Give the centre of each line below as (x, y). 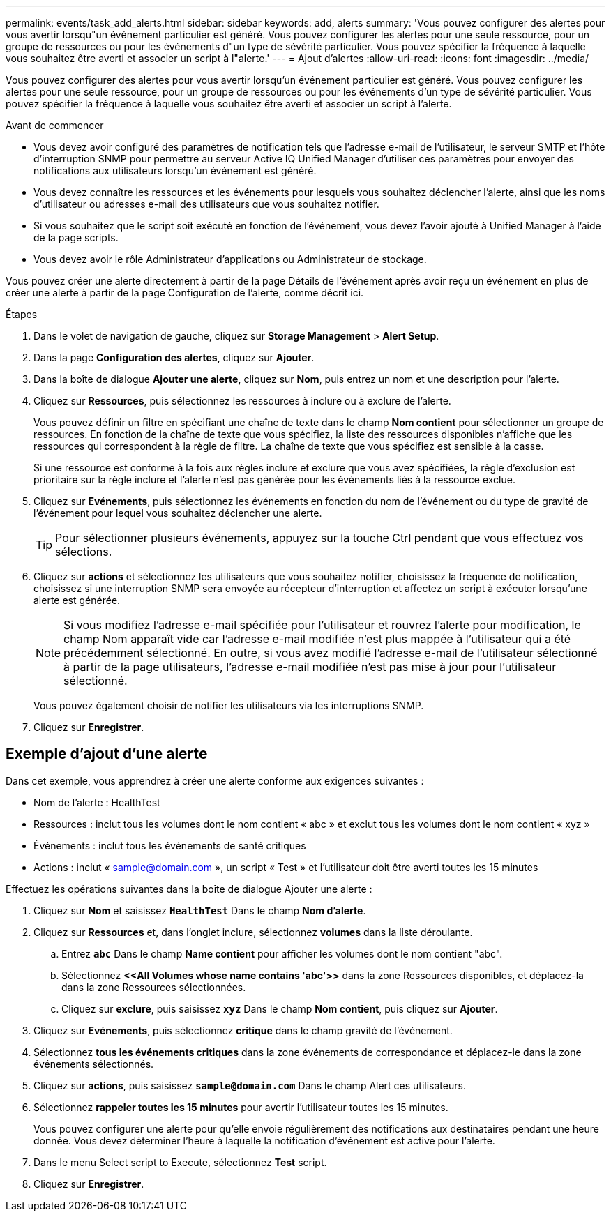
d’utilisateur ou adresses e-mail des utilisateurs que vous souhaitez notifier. (206, 204)
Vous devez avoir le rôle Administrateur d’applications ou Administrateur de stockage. (230, 259)
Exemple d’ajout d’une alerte (107, 754)
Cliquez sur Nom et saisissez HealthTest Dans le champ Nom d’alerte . (200, 910)
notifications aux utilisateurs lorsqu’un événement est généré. (175, 171)
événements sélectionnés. (94, 1064)
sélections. (84, 552)
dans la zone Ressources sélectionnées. (154, 987)
